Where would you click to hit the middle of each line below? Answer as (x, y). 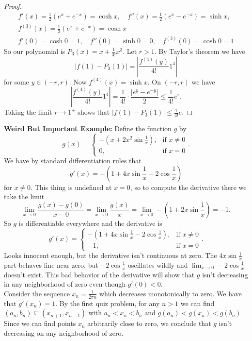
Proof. (13, 6)
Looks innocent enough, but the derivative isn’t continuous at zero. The (110, 255)
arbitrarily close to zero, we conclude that (149, 323)
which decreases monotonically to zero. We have (170, 293)
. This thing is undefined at (71, 187)
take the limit (24, 196)
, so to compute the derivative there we (188, 187)
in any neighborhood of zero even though (65, 284)
